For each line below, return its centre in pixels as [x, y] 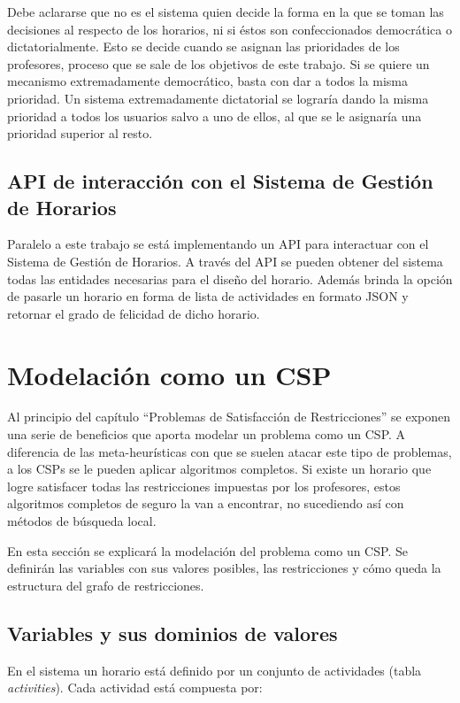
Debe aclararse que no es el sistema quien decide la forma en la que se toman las [226, 12]
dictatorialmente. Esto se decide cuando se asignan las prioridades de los [203, 46]
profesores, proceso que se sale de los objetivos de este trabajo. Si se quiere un [218, 63]
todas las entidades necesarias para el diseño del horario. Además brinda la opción [230, 278]
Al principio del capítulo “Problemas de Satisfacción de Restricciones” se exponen [229, 417]
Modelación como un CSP [169, 374]
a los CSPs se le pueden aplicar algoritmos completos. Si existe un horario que [219, 469]
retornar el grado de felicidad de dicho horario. [134, 313]
